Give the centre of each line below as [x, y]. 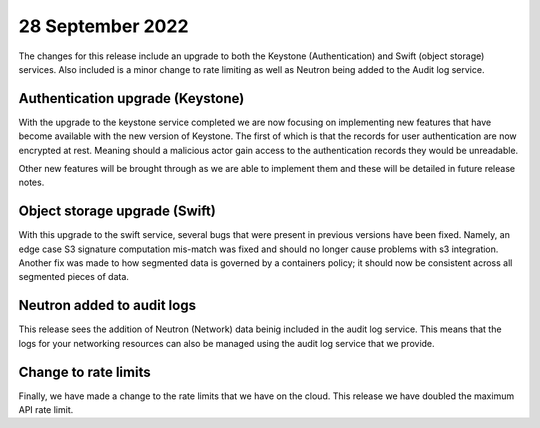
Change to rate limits [84, 371]
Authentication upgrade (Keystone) [131, 98]
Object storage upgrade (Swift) [117, 211]
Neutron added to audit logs [107, 305]
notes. [31, 182]
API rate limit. [46, 410]
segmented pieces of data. [74, 277]
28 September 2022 [103, 26]
